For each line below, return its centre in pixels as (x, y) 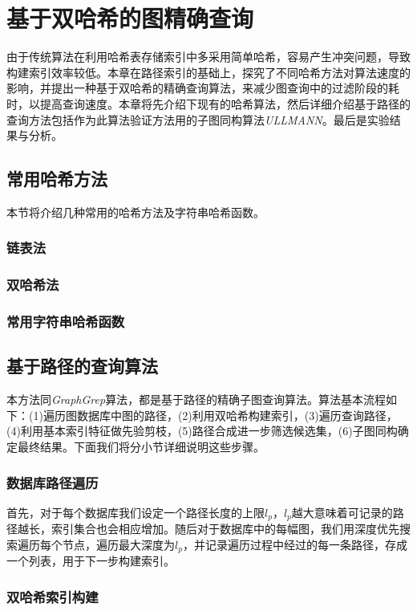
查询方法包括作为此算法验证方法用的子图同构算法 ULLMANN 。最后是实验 (198, 119)
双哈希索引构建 (53, 596)
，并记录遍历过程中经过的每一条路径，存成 (295, 544)
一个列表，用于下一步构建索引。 (91, 561)
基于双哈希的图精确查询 (130, 18)
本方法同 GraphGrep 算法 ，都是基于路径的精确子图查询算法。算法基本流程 (196, 399)
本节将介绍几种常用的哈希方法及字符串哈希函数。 (136, 212)
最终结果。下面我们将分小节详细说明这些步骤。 (141, 446)
